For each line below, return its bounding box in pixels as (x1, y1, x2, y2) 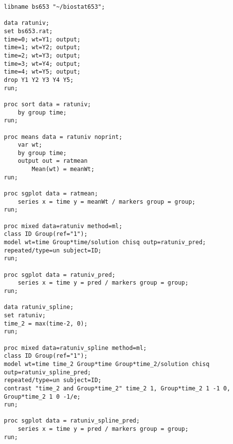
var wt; (18, 141, 42, 149)
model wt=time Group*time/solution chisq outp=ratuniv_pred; (4, 239, 206, 246)
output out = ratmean (18, 157, 88, 165)
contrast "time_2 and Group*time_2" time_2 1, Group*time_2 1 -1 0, (4, 385, 231, 392)
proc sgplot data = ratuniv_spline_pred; (4, 417, 140, 425)
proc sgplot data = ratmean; (4, 190, 98, 197)
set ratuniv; (4, 311, 46, 319)
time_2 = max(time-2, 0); (4, 320, 88, 327)
